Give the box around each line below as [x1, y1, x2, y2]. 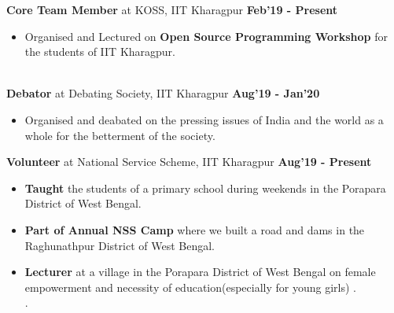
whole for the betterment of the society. [24, 127, 215, 143]
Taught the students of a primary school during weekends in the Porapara [24, 179, 386, 196]
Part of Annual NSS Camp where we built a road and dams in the [24, 221, 365, 238]
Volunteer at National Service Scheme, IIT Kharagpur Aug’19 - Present [6, 153, 372, 170]
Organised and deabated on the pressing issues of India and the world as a [24, 111, 384, 127]
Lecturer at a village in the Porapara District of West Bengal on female [24, 263, 376, 280]
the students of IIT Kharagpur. [24, 43, 175, 60]
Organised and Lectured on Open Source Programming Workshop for [24, 28, 388, 44]
